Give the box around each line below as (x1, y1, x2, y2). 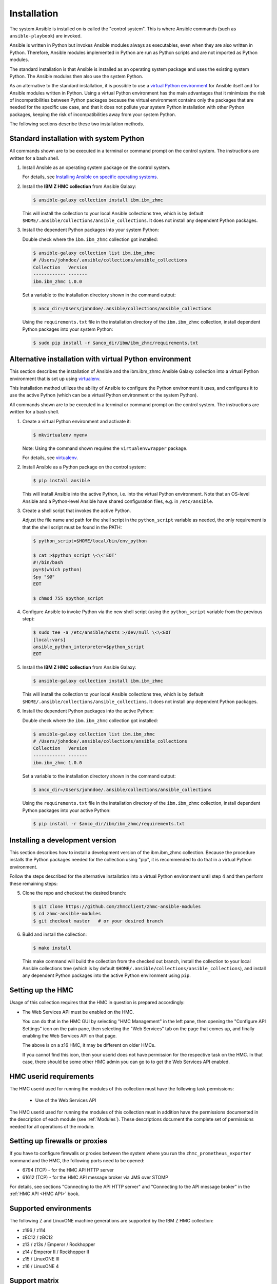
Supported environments (9, 1204, 92, 1213)
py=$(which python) (33, 567, 82, 573)
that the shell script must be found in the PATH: (22, 524, 122, 530)
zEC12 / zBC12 (22, 1234, 53, 1240)
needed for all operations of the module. (9, 1123, 95, 1129)
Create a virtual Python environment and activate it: (22, 418, 131, 424)
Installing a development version (9, 836, 116, 844)
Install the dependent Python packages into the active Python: (22, 708, 154, 714)
